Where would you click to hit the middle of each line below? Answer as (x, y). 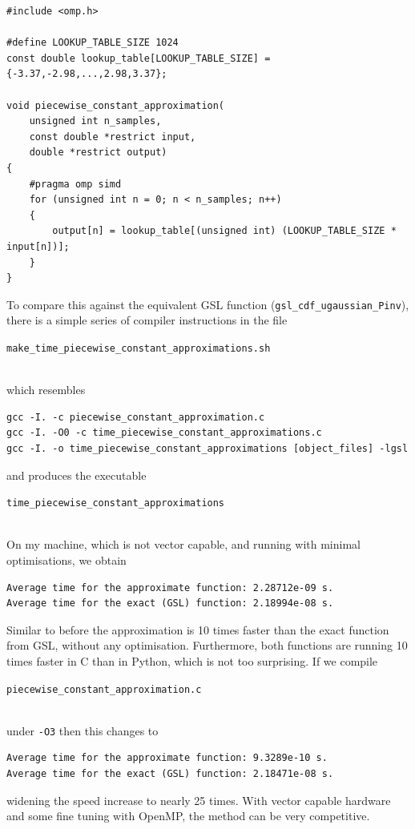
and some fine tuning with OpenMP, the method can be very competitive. (188, 816)
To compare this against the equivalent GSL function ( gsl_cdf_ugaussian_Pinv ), (208, 304)
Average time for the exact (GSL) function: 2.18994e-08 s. (170, 604)
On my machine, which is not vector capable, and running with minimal (183, 544)
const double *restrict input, (113, 137)
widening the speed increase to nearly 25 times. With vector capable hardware (199, 800)
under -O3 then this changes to (83, 730)
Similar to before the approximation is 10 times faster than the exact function (198, 629)
